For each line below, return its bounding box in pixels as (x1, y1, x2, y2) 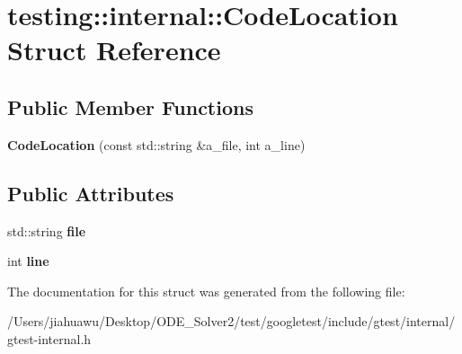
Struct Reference (7, 31, 221, 68)
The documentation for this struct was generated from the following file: (7, 281, 405, 300)
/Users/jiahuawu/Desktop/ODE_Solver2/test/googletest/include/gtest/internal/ (7, 312, 456, 331)
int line (7, 252, 49, 270)
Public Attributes (7, 179, 174, 207)
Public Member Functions (7, 93, 253, 120)
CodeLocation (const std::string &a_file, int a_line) (7, 135, 306, 154)
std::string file (7, 221, 86, 240)
